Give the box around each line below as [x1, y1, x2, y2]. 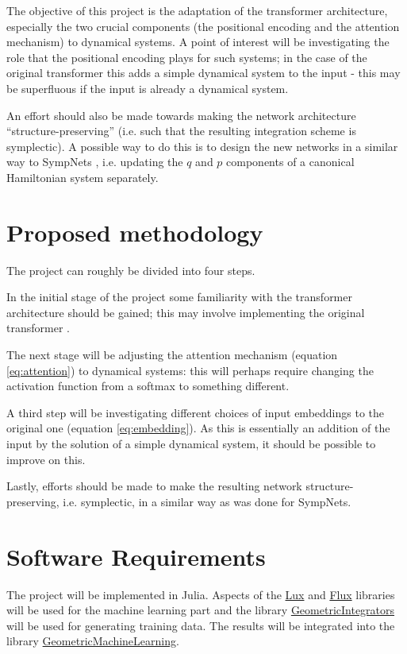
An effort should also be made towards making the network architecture [6, 106, 356, 123]
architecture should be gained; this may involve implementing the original [6, 304, 365, 320]
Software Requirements [6, 540, 266, 572]
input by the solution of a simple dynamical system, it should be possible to [6, 435, 376, 451]
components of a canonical [226, 153, 355, 170]
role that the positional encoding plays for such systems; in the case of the [6, 48, 367, 65]
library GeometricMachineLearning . [6, 633, 179, 649]
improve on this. [6, 451, 86, 467]
